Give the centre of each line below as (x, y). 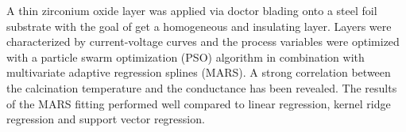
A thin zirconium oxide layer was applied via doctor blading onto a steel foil (192, 10)
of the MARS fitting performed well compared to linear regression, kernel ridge (199, 103)
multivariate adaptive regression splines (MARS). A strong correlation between (199, 72)
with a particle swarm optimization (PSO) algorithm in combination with (186, 57)
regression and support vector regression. (106, 119)
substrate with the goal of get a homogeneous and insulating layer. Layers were (199, 26)
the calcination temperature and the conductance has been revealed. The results (202, 87)
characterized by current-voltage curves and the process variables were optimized (203, 41)
